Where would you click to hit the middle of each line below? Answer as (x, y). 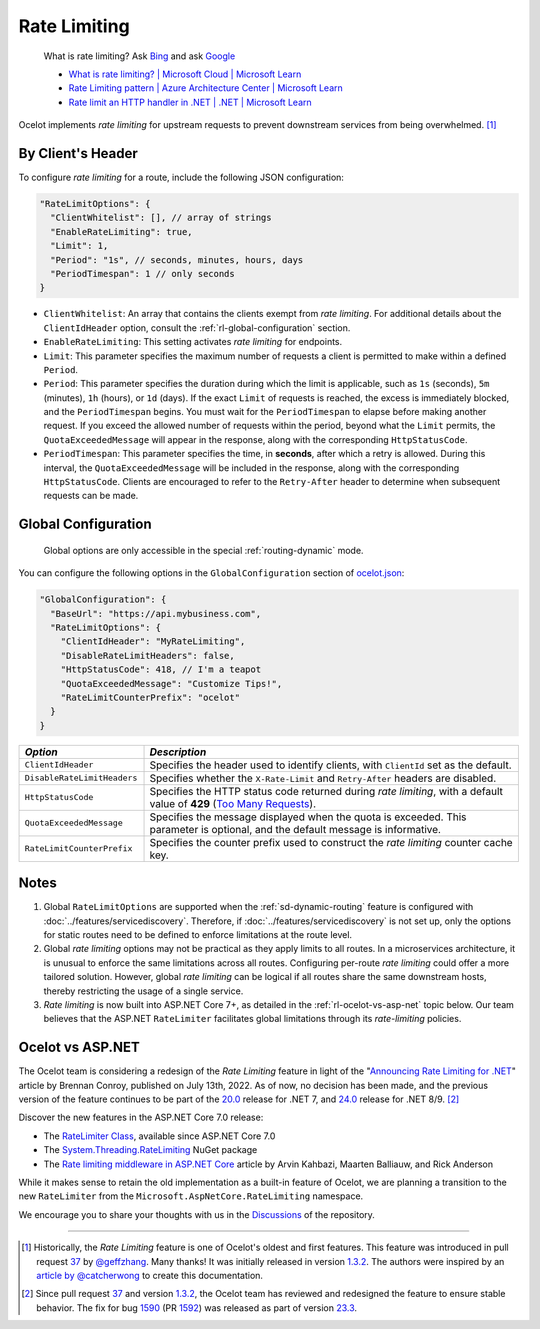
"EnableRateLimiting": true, (122, 231)
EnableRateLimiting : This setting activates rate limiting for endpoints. (193, 342)
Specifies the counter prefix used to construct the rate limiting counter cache (331, 842)
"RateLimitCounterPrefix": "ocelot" (150, 697)
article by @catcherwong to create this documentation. (150, 1275)
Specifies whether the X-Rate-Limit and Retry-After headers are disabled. (323, 778)
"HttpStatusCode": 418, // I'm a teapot (161, 669)
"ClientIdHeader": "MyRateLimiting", (153, 641)
